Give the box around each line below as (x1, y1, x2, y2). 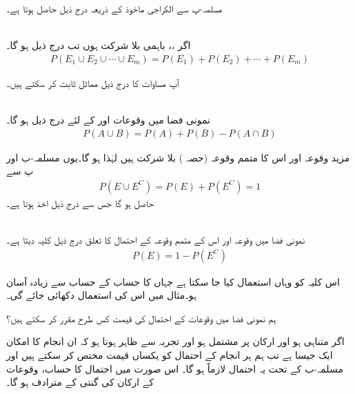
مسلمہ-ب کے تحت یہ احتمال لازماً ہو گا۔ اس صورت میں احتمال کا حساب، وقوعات (6, 361, 343, 375)
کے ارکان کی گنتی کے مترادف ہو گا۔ (6, 375, 154, 389)
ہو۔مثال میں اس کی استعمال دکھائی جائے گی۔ (6, 288, 196, 302)
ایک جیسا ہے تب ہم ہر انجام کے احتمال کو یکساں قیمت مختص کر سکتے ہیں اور (6, 348, 333, 362)
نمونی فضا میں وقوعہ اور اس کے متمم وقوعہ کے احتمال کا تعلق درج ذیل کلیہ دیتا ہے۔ (6, 233, 305, 247)
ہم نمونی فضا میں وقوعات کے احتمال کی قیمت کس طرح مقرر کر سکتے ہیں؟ (6, 311, 276, 325)
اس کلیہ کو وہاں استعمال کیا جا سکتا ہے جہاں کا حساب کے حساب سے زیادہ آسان (6, 274, 340, 288)
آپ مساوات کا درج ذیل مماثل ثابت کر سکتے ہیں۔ (6, 75, 179, 90)
